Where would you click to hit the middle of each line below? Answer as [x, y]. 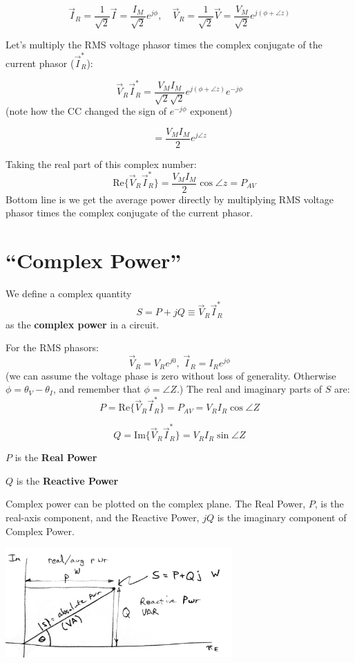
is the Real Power [56, 457]
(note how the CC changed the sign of [86, 111]
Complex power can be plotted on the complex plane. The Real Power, [156, 504]
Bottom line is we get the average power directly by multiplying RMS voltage [170, 199]
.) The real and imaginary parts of [249, 389]
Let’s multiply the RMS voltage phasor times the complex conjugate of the [164, 45]
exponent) [211, 111]
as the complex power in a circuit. [83, 324]
